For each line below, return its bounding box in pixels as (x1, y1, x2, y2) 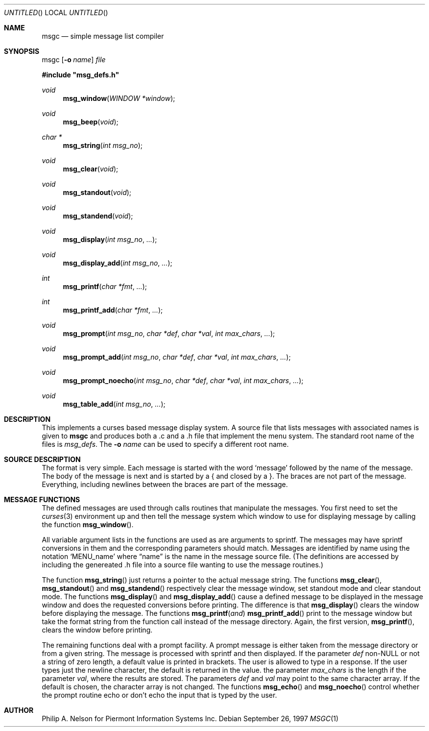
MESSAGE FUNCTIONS (4, 495, 80, 504)
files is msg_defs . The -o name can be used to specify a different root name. (42, 440, 289, 448)
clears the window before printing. (42, 626, 153, 634)
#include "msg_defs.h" (42, 71, 119, 79)
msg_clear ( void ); (63, 165, 119, 173)
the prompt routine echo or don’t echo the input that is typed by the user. (42, 691, 277, 699)
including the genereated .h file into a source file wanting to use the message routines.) (42, 560, 323, 569)
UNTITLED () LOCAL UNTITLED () (4, 8, 108, 17)
